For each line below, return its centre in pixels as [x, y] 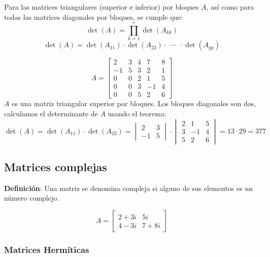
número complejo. [32, 198]
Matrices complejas [56, 167]
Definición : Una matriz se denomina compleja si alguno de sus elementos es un [128, 188]
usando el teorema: [137, 114]
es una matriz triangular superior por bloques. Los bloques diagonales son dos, [134, 103]
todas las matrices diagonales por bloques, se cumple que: [94, 17]
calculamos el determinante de [51, 114]
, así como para [230, 7]
